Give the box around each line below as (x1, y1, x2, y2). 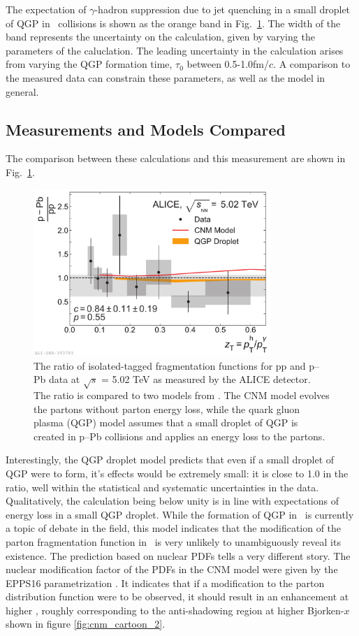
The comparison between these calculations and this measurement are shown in (6, 151, 346, 166)
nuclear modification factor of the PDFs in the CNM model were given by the (6, 562, 338, 577)
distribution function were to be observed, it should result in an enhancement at (6, 589, 349, 604)
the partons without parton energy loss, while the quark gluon (34, 401, 300, 416)
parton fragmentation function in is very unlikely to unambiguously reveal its (6, 534, 341, 549)
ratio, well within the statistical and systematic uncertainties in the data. (6, 479, 319, 494)
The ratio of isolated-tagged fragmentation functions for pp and (34, 358, 306, 373)
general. (6, 84, 39, 99)
